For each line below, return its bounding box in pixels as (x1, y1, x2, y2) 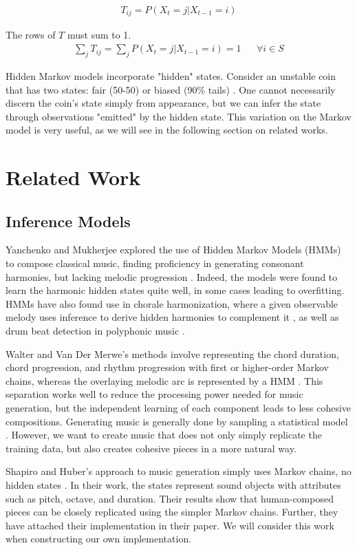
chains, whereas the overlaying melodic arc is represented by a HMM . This (6, 373, 323, 388)
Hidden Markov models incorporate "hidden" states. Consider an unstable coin (6, 68, 336, 83)
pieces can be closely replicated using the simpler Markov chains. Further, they (6, 505, 338, 519)
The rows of (6, 28, 56, 42)
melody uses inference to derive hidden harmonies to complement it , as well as (6, 310, 339, 324)
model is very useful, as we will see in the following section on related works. (6, 123, 328, 137)
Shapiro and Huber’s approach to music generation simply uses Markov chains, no (6, 464, 351, 478)
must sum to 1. (67, 28, 131, 42)
